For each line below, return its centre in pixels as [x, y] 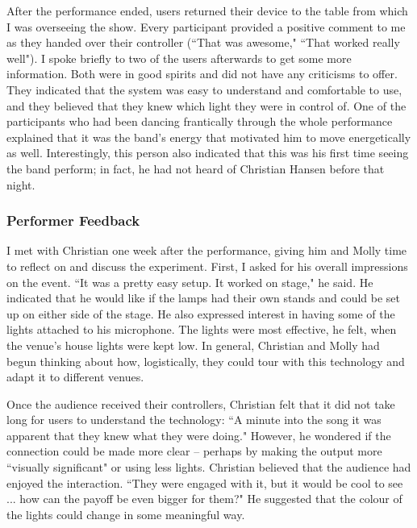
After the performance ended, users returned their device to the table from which [207, 10]
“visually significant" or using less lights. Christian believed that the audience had [209, 467]
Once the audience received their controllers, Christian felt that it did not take [201, 403]
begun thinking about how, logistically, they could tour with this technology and [206, 361]
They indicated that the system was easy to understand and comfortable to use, [204, 89]
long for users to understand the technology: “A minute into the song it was [194, 420]
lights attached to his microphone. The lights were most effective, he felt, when [202, 329]
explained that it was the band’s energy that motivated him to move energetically [209, 137]
